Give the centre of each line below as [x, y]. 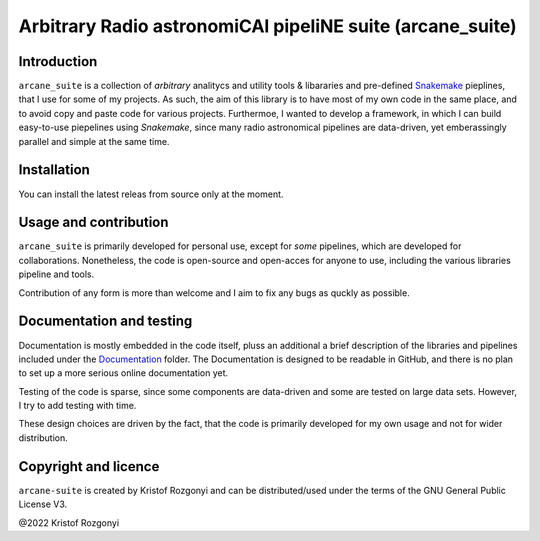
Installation [54, 170]
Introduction [58, 61]
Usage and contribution [93, 222]
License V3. [43, 504]
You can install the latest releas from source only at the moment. [151, 194]
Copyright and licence [89, 466]
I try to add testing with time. [77, 406]
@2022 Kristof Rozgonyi [69, 522]
